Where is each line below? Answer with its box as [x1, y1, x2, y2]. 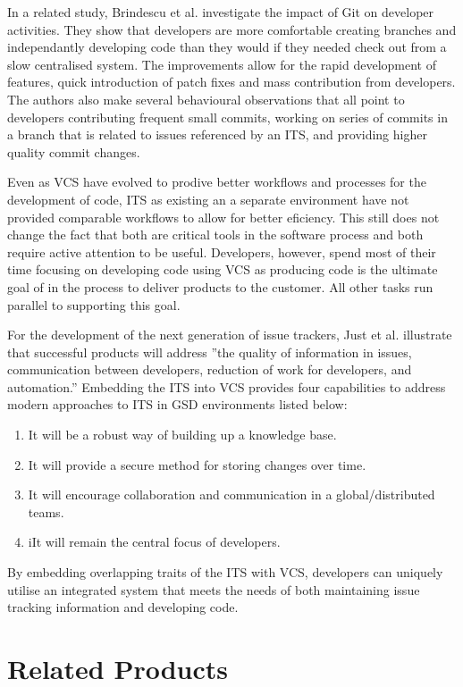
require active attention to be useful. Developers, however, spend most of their [7, 242, 436, 261]
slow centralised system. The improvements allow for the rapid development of [7, 54, 436, 73]
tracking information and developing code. [7, 598, 239, 616]
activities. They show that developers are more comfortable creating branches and [7, 20, 457, 38]
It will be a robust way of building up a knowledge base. [28, 425, 337, 444]
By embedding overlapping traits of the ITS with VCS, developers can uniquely [7, 563, 443, 582]
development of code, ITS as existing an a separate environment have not [7, 189, 409, 208]
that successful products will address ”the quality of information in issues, [7, 342, 412, 361]
